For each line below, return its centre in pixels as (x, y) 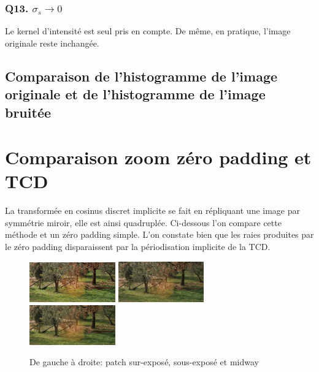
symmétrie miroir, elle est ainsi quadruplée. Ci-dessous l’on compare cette (143, 222)
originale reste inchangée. (52, 43)
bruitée (28, 112)
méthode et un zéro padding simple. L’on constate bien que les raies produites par (159, 234)
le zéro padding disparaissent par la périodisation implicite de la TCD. (138, 247)
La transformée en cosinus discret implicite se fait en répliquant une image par (153, 211)
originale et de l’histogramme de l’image (135, 94)
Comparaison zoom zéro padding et (158, 157)
